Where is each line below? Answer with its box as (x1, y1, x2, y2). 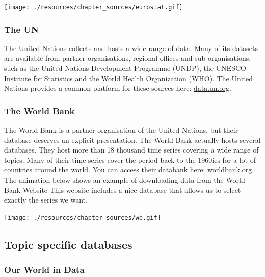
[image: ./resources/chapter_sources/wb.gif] (4, 214, 161, 221)
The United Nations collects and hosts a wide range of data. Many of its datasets (4, 42, 258, 53)
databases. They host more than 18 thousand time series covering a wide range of (4, 144, 259, 155)
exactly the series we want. (4, 194, 88, 205)
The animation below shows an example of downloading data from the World (4, 174, 245, 185)
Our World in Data (4, 263, 85, 276)
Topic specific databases (4, 236, 132, 252)
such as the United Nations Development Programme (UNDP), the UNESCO (4, 63, 246, 73)
